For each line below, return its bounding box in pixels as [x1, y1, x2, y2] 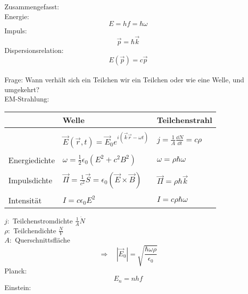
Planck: [4, 266, 27, 276]
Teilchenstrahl [157, 114, 213, 125]
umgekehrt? [4, 84, 40, 94]
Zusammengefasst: [4, 1, 59, 11]
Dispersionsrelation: [4, 45, 64, 55]
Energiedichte [8, 154, 55, 166]
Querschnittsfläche [15, 235, 70, 245]
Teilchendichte [13, 225, 56, 235]
